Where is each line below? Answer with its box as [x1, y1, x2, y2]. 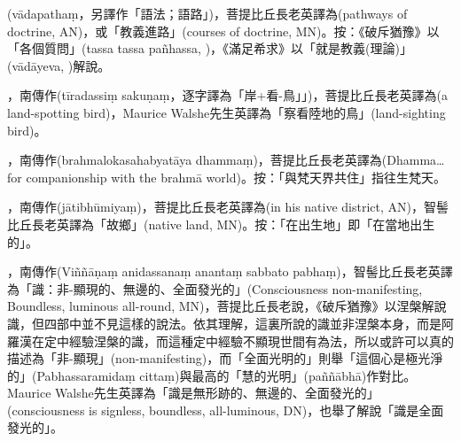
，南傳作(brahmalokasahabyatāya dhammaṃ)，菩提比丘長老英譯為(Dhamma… [7, 151, 445, 169]
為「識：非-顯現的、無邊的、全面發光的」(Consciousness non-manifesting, [7, 279, 423, 298]
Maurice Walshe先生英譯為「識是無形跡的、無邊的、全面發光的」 [7, 383, 379, 402]
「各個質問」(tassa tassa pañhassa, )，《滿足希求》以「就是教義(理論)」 [7, 39, 413, 58]
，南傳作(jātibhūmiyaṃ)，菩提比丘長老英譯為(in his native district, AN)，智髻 [7, 197, 449, 216]
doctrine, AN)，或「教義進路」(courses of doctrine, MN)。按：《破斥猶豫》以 [7, 21, 440, 40]
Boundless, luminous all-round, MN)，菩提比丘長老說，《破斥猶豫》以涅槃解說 [7, 297, 447, 315]
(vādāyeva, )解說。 [7, 56, 111, 74]
